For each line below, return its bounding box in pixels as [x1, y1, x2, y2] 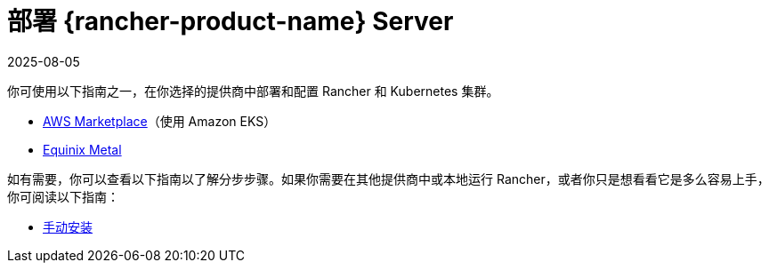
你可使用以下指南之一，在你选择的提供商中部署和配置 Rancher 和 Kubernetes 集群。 [7, 83, 499, 99]
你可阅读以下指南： [7, 188, 119, 204]
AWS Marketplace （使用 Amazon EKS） [43, 113, 277, 129]
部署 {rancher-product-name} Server [7, 6, 454, 36]
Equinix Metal [43, 141, 122, 157]
